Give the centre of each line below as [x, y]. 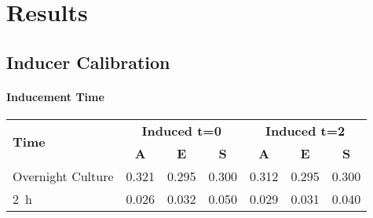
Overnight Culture [63, 176]
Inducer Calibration [88, 62]
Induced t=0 [181, 130]
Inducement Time [55, 96]
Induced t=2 [305, 130]
